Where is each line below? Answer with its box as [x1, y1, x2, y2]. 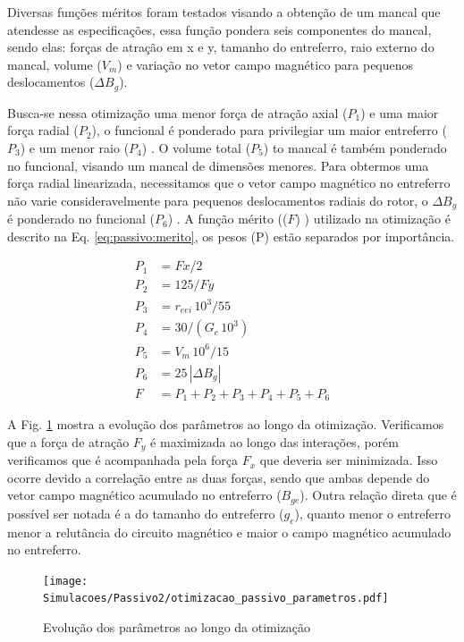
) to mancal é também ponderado [263, 139, 447, 157]
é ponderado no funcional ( [7, 209, 155, 228]
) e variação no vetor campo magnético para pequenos [117, 55, 414, 73]
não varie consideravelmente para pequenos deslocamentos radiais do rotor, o [7, 190, 428, 209]
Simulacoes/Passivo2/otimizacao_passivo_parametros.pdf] [43, 592, 389, 605]
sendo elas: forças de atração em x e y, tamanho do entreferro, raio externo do [7, 38, 434, 56]
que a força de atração [7, 432, 130, 451]
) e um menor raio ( [20, 139, 130, 157]
